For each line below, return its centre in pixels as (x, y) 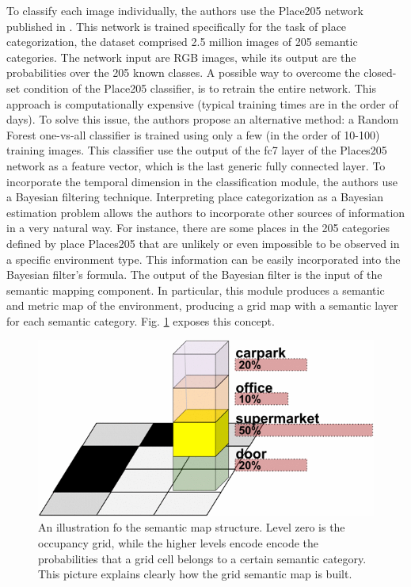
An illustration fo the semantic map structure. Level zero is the (192, 527)
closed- (380, 72)
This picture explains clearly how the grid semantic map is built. (195, 574)
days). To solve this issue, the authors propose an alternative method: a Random (203, 119)
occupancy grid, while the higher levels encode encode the (179, 542)
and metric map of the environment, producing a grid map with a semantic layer (202, 305)
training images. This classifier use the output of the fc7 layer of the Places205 (197, 150)
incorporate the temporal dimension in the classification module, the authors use (202, 181)
